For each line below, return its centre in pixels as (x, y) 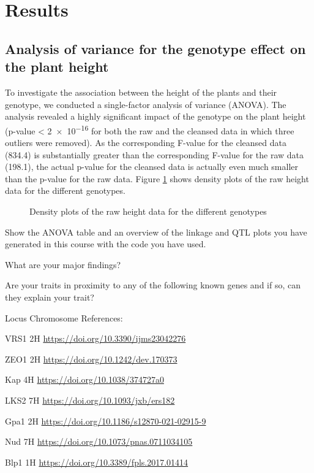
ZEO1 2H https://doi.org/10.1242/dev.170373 (91, 359)
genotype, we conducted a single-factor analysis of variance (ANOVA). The (146, 104)
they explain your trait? (50, 297)
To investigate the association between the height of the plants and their (141, 92)
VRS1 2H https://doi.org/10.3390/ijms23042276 (95, 338)
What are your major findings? (63, 264)
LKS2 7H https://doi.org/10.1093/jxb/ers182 (90, 400)
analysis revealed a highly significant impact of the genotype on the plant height (155, 116)
